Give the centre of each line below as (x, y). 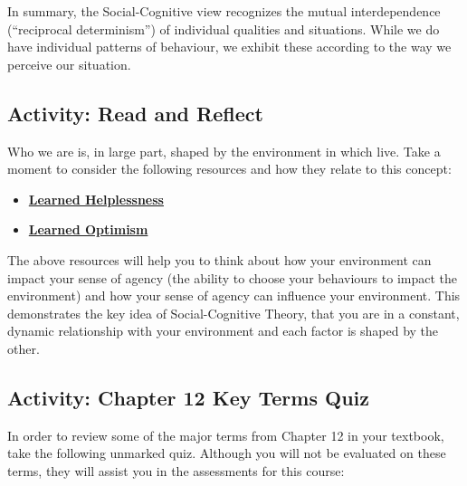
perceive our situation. (69, 64)
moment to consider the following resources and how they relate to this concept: (229, 169)
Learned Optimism (88, 229)
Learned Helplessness (96, 199)
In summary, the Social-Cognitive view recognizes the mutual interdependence (224, 11)
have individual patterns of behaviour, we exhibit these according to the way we (229, 47)
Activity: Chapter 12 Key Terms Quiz (188, 397)
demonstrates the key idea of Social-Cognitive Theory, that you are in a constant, (233, 313)
